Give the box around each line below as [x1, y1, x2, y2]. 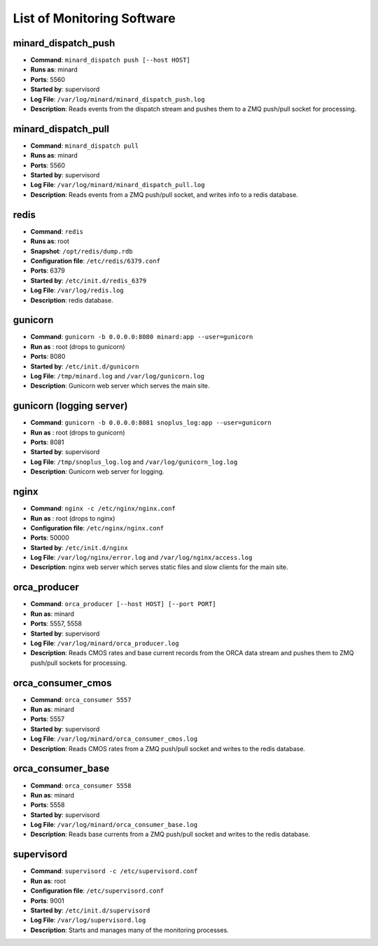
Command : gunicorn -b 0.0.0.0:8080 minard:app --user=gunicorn [30, 333, 253, 341]
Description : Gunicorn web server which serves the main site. [30, 382, 210, 390]
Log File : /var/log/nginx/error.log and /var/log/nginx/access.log [30, 554, 253, 562]
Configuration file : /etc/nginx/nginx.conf [30, 523, 164, 532]
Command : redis [30, 227, 84, 235]
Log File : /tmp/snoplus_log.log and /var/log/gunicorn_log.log [30, 458, 238, 466]
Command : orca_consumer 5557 [30, 695, 132, 704]
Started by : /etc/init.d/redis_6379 [30, 276, 147, 285]
